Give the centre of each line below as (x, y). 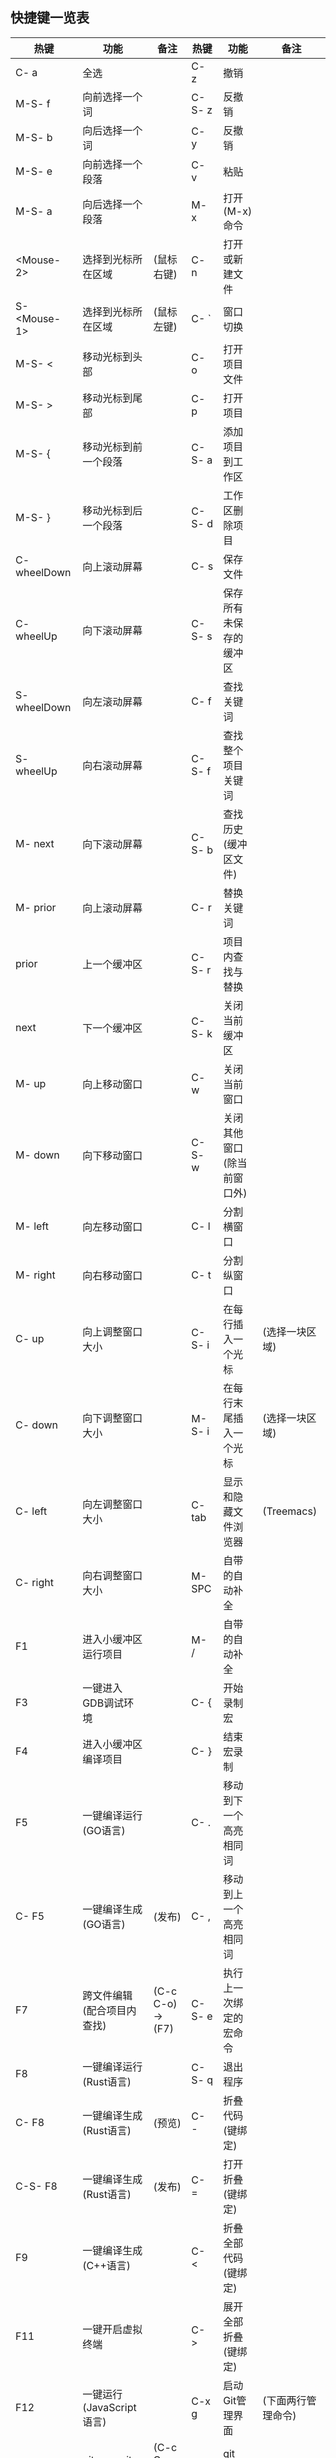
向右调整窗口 (112, 1575)
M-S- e (34, 171)
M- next (35, 843)
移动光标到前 (112, 446)
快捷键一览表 (50, 18)
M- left (32, 1226)
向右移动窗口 (112, 1275)
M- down (37, 1155)
